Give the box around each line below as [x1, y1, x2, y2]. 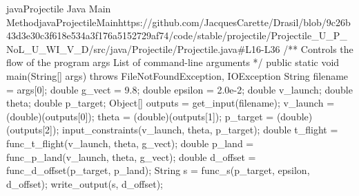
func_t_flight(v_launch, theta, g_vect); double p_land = [6, 135, 254, 150]
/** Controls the [283, 41, 353, 56]
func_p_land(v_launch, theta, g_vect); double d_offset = [6, 149, 256, 164]
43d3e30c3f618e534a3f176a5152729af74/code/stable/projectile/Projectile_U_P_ [6, 28, 347, 43]
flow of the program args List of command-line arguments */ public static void [6, 55, 340, 69]
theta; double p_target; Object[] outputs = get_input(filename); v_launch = [6, 96, 335, 110]
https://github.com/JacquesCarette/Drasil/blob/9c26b [118, 14, 351, 29]
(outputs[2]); [6, 122, 59, 137]
